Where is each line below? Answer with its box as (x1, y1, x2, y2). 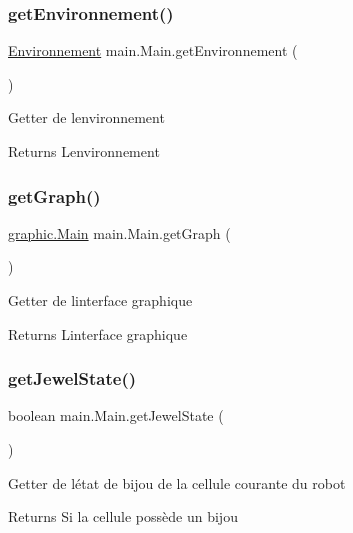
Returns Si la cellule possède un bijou (8, 506, 238, 527)
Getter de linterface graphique (8, 290, 193, 310)
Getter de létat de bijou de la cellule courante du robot (8, 472, 346, 493)
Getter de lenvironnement (8, 107, 165, 128)
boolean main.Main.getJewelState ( (8, 405, 224, 426)
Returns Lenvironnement (8, 141, 160, 161)
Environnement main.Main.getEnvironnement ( (8, 40, 298, 61)
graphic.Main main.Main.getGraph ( (8, 222, 231, 243)
